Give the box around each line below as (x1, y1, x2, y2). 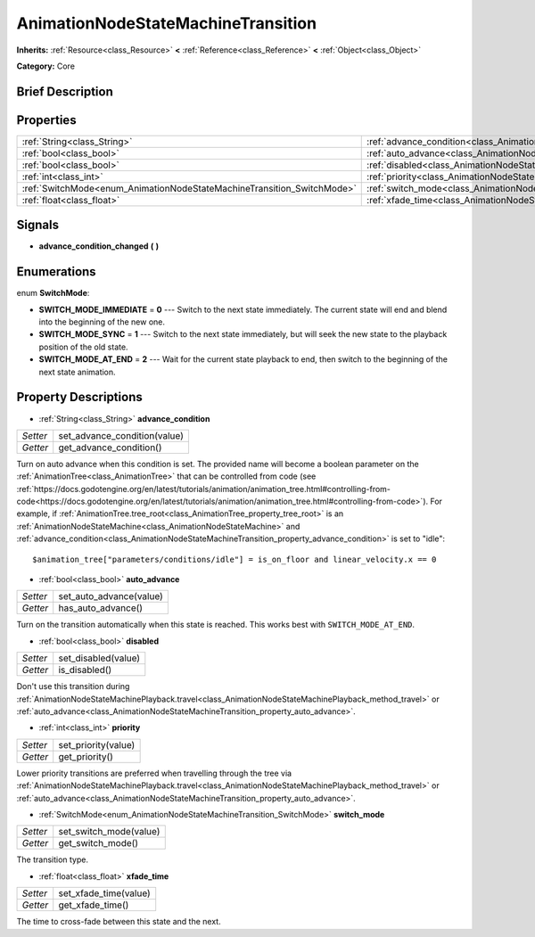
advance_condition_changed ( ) (38, 241, 160, 251)
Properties (16, 112, 77, 127)
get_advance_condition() (58, 441, 162, 454)
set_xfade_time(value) (58, 887, 151, 900)
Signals (16, 218, 60, 233)
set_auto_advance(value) (58, 590, 164, 603)
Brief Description (16, 84, 113, 99)
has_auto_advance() (58, 602, 143, 614)
